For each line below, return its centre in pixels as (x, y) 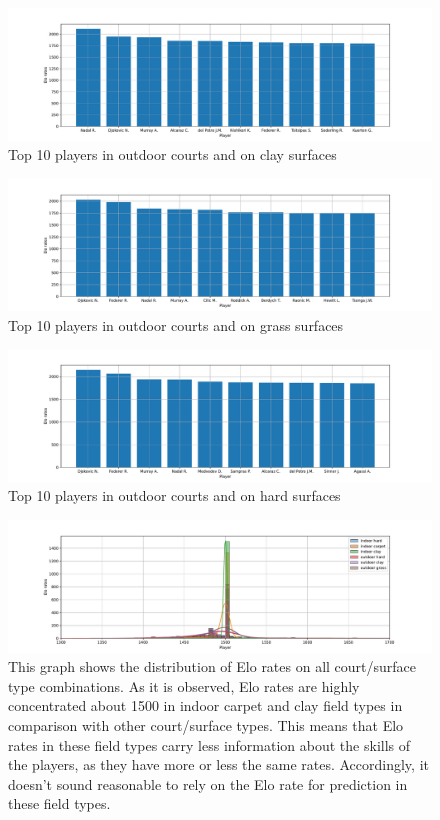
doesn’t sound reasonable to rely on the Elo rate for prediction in (208, 783)
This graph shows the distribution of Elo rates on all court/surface (212, 666)
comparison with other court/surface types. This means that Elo (206, 724)
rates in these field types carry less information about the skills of (209, 744)
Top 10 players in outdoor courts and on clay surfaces (172, 154)
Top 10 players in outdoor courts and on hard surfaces (174, 495)
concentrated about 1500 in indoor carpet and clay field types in (205, 705)
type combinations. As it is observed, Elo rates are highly (184, 685)
